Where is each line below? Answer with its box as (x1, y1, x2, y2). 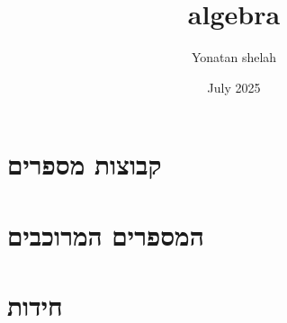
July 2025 (207, 77, 261, 96)
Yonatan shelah (191, 48, 277, 67)
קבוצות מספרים (7, 146, 162, 183)
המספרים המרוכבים (7, 216, 204, 253)
